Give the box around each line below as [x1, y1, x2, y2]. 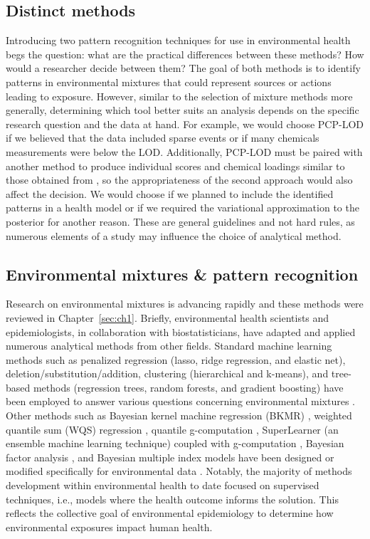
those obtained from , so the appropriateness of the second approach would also [6, 172, 353, 187]
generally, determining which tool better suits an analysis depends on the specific [6, 103, 359, 117]
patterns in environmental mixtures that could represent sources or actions [6, 74, 332, 89]
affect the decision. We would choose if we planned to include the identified [6, 186, 334, 201]
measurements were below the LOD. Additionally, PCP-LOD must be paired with [6, 144, 363, 159]
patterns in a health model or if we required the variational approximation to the [6, 200, 359, 215]
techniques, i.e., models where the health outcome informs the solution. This [6, 491, 339, 506]
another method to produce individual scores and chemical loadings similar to [6, 158, 345, 173]
